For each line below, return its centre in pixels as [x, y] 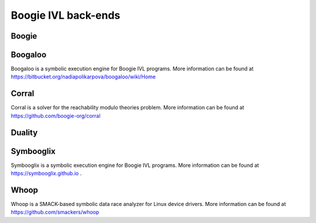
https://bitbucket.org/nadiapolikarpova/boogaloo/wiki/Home [83, 77]
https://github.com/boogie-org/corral [56, 116]
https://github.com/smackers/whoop [55, 212]
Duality [24, 133]
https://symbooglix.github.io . [46, 173]
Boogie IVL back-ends [66, 15]
